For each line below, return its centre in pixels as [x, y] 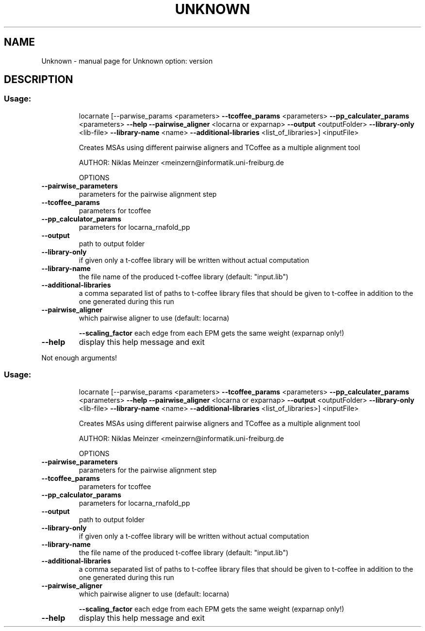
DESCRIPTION [39, 80]
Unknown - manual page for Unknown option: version [127, 61]
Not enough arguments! [79, 358]
